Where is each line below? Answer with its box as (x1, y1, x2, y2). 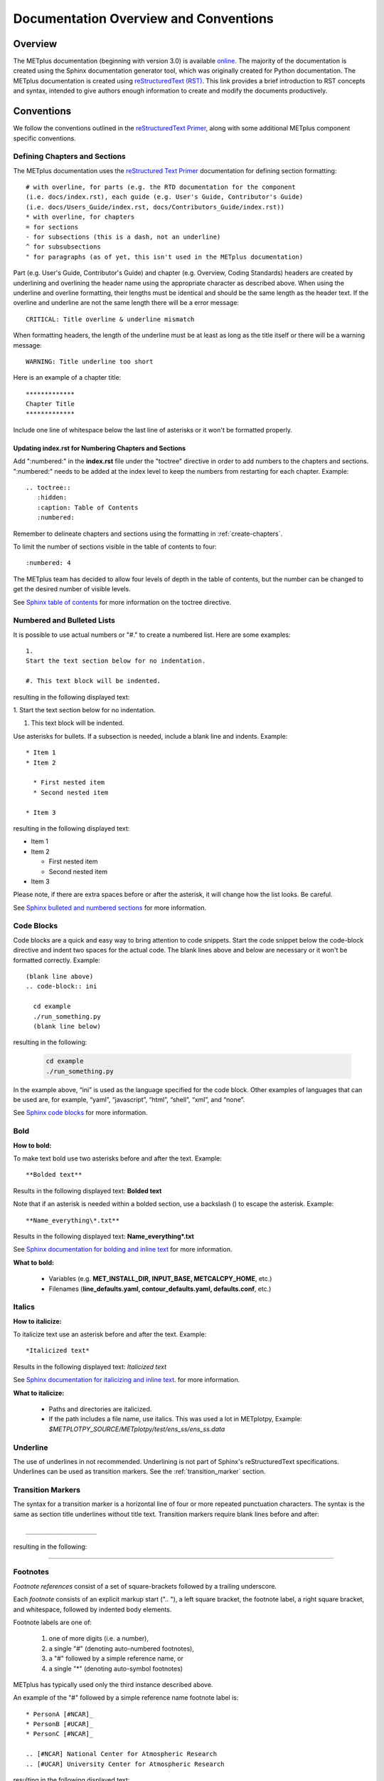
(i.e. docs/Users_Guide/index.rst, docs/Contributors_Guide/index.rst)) (26, 203, 284, 211)
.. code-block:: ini (26, 982, 97, 990)
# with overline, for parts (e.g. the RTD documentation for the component (26, 183, 296, 192)
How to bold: (13, 1141, 52, 1150)
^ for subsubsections (26, 243, 101, 251)
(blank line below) (33, 1022, 101, 1030)
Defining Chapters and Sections (13, 152, 126, 162)
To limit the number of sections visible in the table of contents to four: (13, 542, 217, 551)
